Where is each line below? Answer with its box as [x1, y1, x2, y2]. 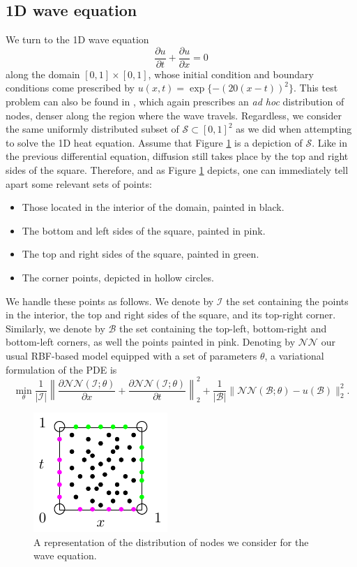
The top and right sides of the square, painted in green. [22, 246, 259, 261]
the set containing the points [226, 293, 349, 308]
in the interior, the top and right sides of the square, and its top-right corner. [6, 307, 336, 322]
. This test [293, 80, 338, 95]
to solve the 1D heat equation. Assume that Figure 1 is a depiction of [6, 135, 303, 149]
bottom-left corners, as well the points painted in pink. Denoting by [6, 334, 296, 349]
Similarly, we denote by [6, 321, 105, 335]
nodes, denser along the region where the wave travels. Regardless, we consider [6, 108, 342, 122]
